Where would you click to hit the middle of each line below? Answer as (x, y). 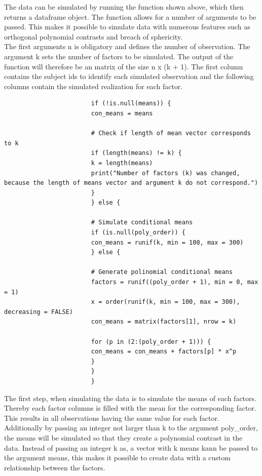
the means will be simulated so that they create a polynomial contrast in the (123, 437)
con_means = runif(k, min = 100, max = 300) (167, 242)
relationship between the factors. (55, 467)
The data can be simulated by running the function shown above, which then (124, 7)
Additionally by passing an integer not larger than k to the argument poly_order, (131, 428)
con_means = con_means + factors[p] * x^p (164, 352)
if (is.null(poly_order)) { (138, 233)
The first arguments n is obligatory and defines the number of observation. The (127, 46)
